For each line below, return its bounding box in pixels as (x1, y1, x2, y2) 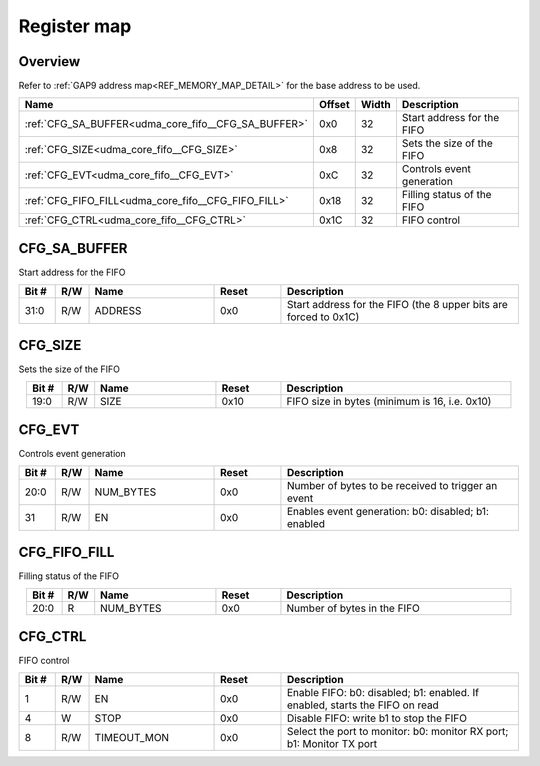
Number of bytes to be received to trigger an (286, 479, 498, 493)
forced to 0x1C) (286, 310, 360, 324)
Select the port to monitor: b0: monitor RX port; (286, 724, 509, 738)
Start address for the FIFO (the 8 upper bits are (286, 298, 509, 312)
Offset (318, 98, 350, 112)
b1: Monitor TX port (286, 736, 378, 750)
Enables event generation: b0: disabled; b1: (286, 505, 490, 519)
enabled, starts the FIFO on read (286, 698, 439, 712)
